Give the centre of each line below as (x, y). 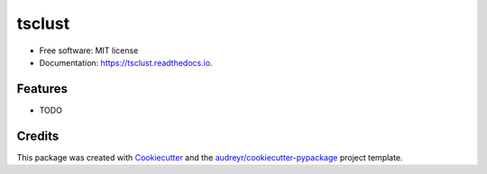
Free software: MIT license (89, 50)
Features (42, 89)
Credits (38, 136)
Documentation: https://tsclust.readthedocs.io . (126, 62)
